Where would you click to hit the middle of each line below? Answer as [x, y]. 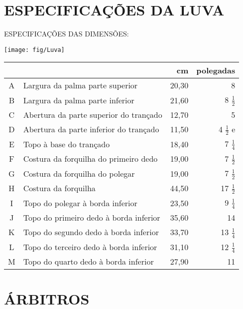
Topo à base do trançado [66, 144]
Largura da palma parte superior [80, 85]
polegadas [216, 70]
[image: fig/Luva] [34, 50]
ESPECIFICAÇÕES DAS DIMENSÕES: [66, 34]
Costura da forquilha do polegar [79, 173]
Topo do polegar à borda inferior [80, 203]
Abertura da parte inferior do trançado [91, 129]
